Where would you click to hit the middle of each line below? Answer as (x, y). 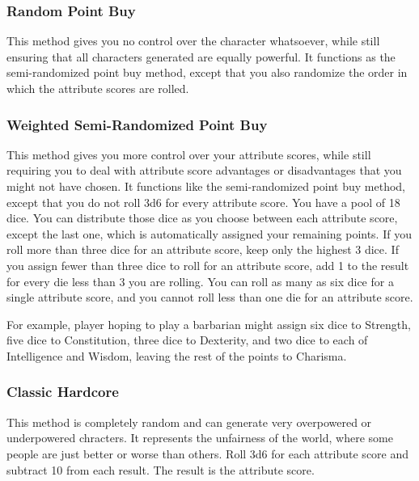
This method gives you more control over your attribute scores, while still (189, 154)
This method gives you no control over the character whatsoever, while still (193, 41)
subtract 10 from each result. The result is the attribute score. (161, 469)
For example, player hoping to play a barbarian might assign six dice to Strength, (209, 324)
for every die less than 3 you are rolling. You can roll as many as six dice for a (200, 281)
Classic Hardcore (63, 392)
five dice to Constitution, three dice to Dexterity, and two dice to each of (187, 340)
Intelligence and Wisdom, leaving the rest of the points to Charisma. (177, 355)
